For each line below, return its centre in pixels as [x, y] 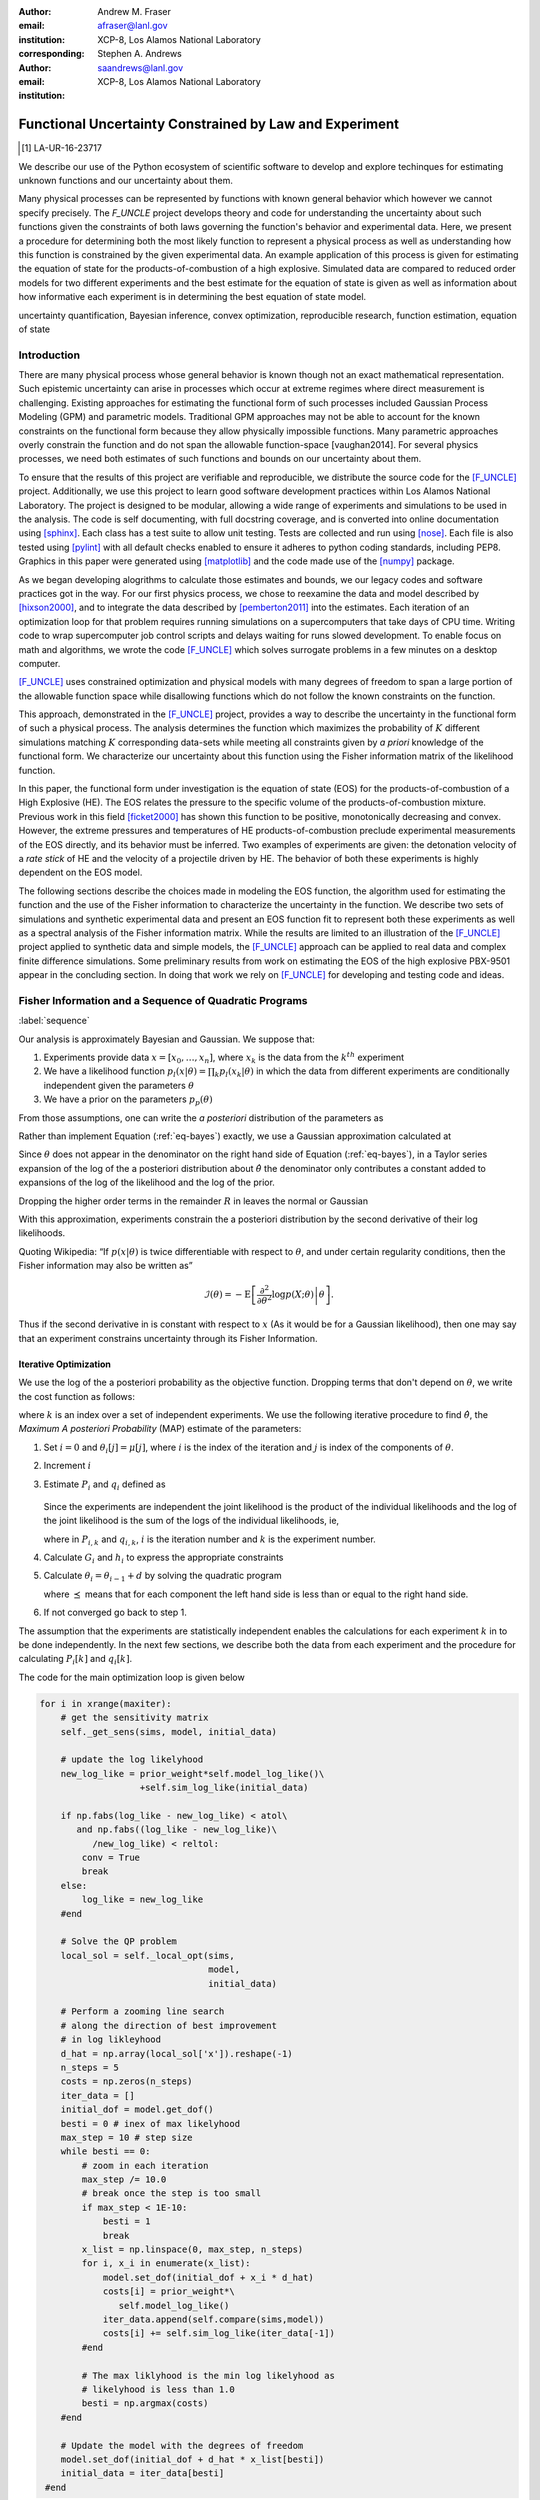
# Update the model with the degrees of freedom [182, 2445]
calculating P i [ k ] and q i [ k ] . [75, 1660]
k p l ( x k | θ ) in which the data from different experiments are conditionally [362, 1072]
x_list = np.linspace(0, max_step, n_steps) [192, 2249]
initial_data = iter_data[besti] [142, 2473]
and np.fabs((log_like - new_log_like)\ [176, 1829]
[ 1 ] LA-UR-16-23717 [61, 148]
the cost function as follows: [76, 1396]
